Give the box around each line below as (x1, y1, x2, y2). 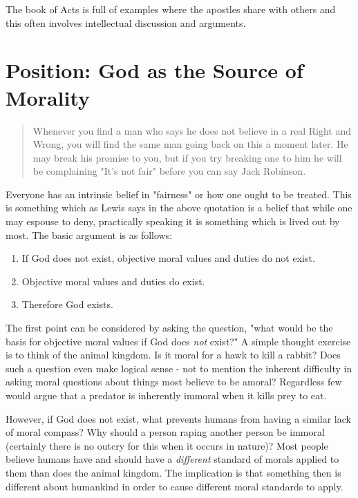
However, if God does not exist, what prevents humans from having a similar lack (6, 411, 351, 425)
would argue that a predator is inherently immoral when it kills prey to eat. (6, 388, 327, 402)
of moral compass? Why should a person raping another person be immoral (6, 425, 325, 439)
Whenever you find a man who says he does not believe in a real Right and (32, 123, 351, 137)
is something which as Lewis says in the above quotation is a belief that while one (6, 200, 352, 215)
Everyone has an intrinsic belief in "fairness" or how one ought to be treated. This (6, 186, 352, 201)
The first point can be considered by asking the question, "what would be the (6, 320, 333, 335)
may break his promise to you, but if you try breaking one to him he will (32, 150, 342, 164)
